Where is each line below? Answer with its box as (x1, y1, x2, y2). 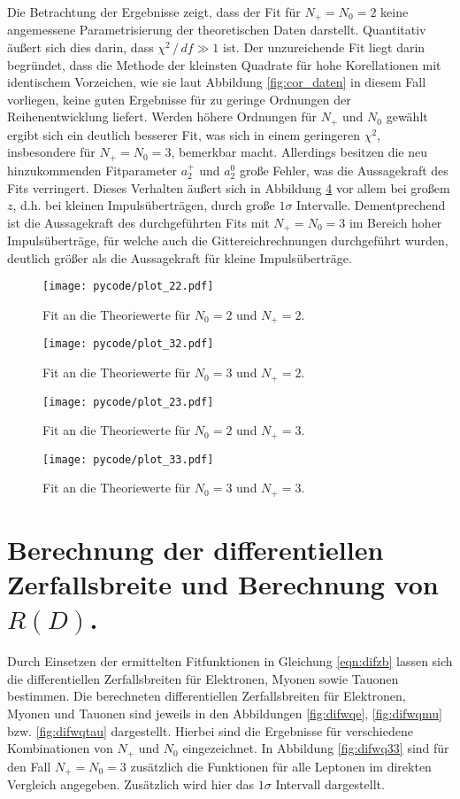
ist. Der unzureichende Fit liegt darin (223, 38, 425, 57)
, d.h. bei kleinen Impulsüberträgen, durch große (12, 196, 275, 214)
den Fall (7, 756, 51, 775)
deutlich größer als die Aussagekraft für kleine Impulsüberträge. (7, 248, 352, 267)
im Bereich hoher (349, 213, 442, 231)
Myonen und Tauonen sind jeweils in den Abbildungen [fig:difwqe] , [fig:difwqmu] (7, 704, 442, 723)
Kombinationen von (7, 739, 113, 757)
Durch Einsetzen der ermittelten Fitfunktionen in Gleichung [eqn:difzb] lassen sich (7, 652, 453, 671)
